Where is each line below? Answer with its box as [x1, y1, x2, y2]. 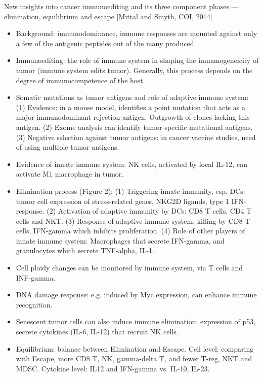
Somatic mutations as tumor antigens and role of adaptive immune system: [16, 92, 249, 102]
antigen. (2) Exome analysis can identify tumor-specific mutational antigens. [16, 121, 253, 132]
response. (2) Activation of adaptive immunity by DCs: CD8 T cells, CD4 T [16, 205, 252, 216]
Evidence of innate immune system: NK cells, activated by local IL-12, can [16, 158, 247, 169]
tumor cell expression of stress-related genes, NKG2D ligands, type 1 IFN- [16, 195, 246, 206]
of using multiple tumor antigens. [16, 142, 119, 152]
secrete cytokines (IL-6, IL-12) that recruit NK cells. [16, 326, 179, 337]
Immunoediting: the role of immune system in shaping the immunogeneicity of [16, 55, 259, 65]
